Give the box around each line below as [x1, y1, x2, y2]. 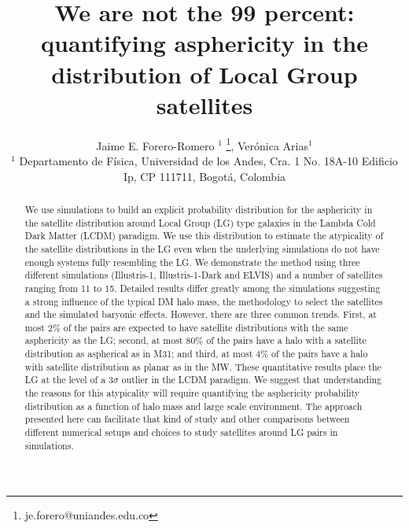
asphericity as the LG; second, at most [24, 334, 183, 347]
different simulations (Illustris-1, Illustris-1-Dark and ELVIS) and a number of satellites [24, 268, 383, 282]
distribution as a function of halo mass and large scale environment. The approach [24, 399, 363, 412]
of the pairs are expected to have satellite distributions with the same [63, 320, 348, 334]
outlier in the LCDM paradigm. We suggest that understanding [121, 373, 382, 386]
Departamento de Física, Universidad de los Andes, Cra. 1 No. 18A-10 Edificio [19, 152, 398, 168]
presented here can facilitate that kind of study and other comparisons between [24, 412, 350, 426]
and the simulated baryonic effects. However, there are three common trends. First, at [24, 308, 377, 321]
